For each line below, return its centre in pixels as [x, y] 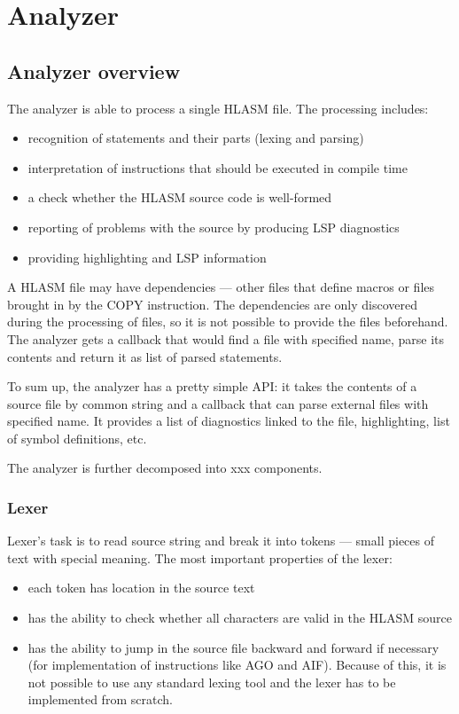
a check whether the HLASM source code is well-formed [180, 197]
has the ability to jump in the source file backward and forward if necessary [233, 647]
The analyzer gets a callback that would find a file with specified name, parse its [226, 338]
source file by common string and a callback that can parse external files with [218, 403]
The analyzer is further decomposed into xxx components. [165, 468]
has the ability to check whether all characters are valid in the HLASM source [240, 618]
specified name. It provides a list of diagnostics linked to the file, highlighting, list [229, 421]
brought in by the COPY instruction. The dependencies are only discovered [212, 304]
